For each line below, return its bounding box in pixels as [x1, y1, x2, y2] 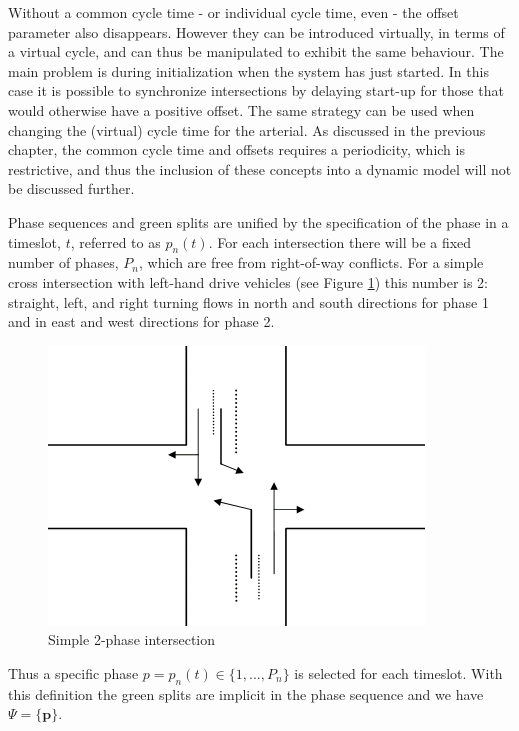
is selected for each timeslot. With [294, 662, 503, 683]
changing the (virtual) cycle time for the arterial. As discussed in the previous [8, 119, 486, 140]
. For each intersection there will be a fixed [208, 231, 472, 252]
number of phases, [8, 252, 119, 273]
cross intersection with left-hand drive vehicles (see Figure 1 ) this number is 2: [8, 271, 489, 292]
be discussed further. [8, 178, 135, 199]
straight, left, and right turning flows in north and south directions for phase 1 [8, 291, 489, 312]
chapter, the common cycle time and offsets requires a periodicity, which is [8, 139, 465, 160]
